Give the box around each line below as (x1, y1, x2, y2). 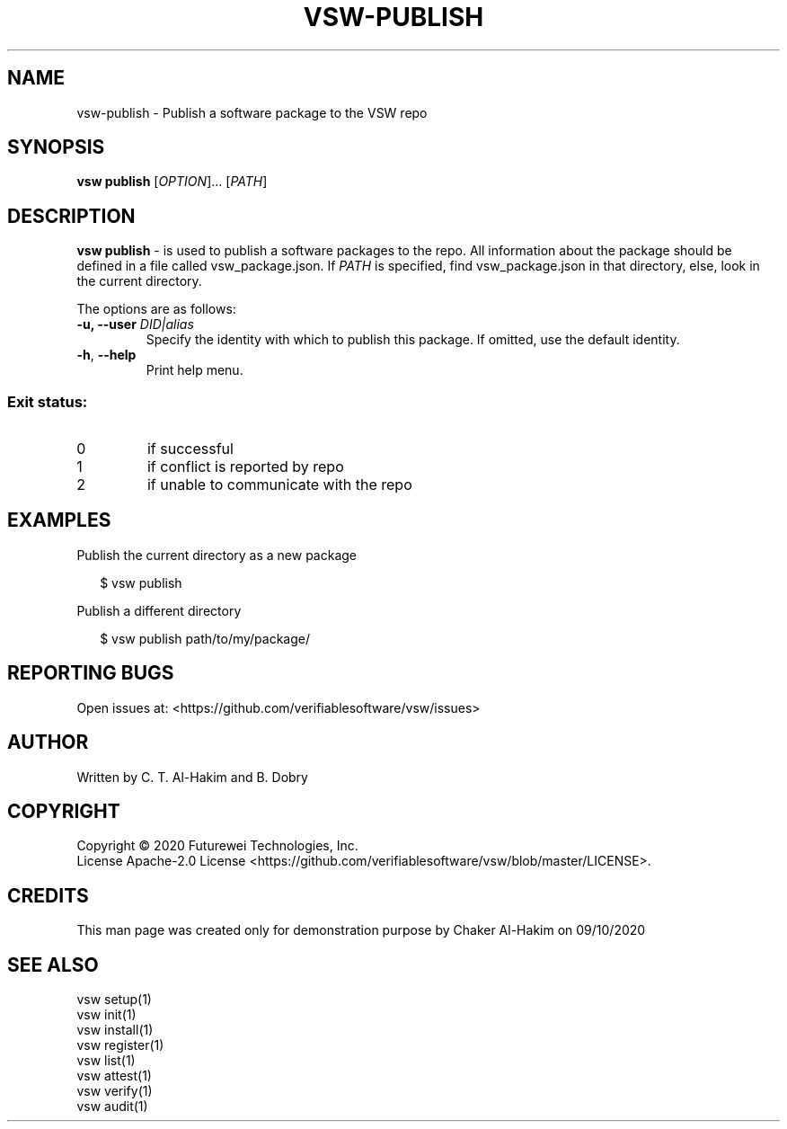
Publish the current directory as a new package (76, 547, 357, 563)
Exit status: (7, 392, 88, 411)
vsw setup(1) (76, 991, 152, 1008)
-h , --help (76, 347, 137, 363)
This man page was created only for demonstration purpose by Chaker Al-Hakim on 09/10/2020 (76, 922, 646, 938)
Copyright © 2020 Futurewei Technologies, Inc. (76, 838, 358, 854)
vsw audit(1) (76, 1098, 148, 1115)
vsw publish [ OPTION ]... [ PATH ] (76, 173, 268, 190)
